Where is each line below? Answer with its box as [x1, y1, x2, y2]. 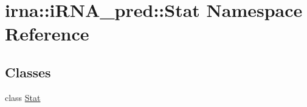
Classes [5, 62, 51, 81]
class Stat [5, 91, 41, 103]
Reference [5, 21, 89, 46]
